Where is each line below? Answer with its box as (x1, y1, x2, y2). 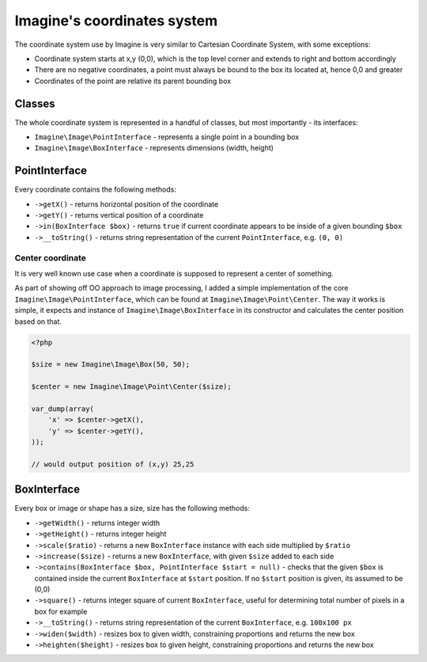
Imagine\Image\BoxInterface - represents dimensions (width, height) (34, 143, 274, 153)
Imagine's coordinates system (14, 12, 217, 29)
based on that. (14, 317, 62, 326)
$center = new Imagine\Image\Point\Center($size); (31, 382, 232, 391)
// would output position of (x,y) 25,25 (31, 459, 195, 469)
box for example (34, 607, 88, 616)
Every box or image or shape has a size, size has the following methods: (14, 504, 251, 513)
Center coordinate (14, 252, 87, 263)
